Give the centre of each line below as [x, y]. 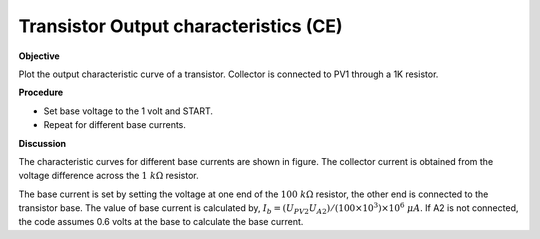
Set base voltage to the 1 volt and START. [128, 111]
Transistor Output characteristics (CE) [180, 26]
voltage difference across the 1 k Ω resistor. [108, 176]
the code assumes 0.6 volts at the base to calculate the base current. [161, 222]
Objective [39, 56]
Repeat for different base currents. [115, 125]
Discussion [42, 143]
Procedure [41, 92]
